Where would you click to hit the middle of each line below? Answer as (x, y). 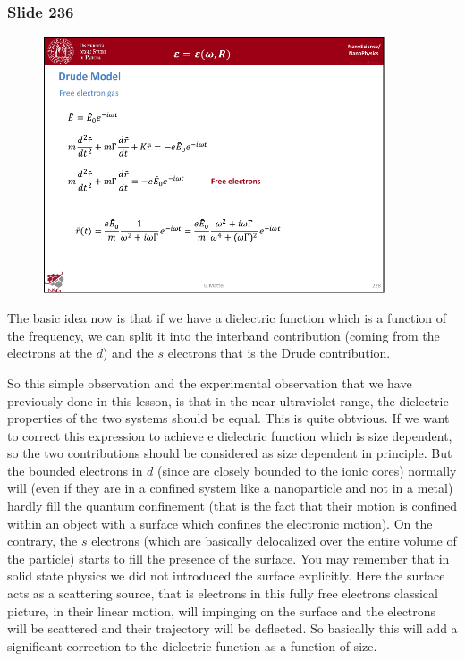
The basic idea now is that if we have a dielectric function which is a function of (227, 318)
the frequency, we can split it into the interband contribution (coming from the (224, 335)
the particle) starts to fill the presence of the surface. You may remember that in (228, 558)
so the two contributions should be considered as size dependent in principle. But (230, 453)
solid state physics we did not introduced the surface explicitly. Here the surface (226, 576)
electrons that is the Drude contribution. (279, 353)
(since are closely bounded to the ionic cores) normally (307, 470)
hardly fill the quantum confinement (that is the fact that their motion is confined (232, 506)
